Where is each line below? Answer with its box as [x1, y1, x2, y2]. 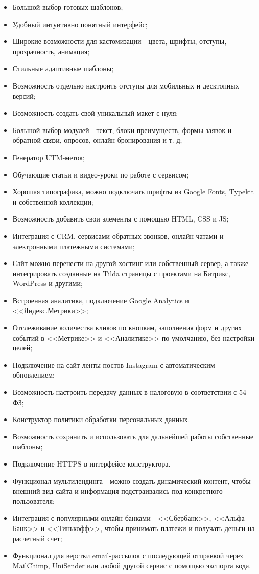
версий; [12, 90, 36, 101]
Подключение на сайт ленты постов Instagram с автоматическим [12, 359, 215, 370]
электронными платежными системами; [12, 240, 135, 251]
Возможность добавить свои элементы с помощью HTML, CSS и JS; [12, 213, 229, 224]
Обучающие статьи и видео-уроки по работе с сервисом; [12, 169, 189, 180]
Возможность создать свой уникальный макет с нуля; [12, 107, 178, 118]
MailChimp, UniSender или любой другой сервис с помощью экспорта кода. [12, 560, 251, 570]
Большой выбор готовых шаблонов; [12, 2, 123, 12]
